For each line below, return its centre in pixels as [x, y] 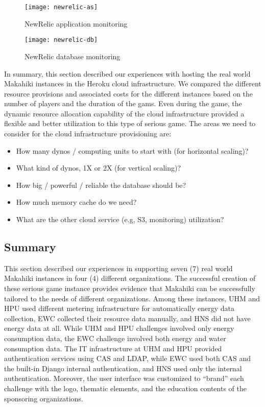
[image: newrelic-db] [61, 40]
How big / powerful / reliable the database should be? [101, 185]
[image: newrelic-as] [61, 7]
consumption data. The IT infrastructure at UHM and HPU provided [113, 348]
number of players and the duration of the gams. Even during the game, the [123, 103]
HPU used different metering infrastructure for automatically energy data [119, 308]
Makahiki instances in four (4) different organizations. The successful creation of [130, 278]
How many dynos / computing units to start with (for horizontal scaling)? [132, 150]
